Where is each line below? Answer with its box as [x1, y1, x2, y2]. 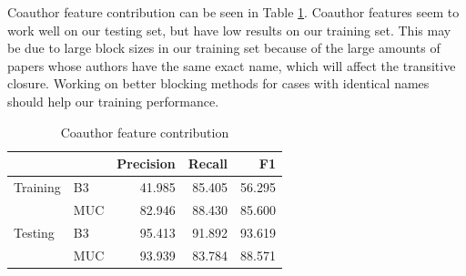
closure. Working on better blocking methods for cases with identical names [7, 74, 430, 93]
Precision [116, 154, 176, 173]
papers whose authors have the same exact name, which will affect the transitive [7, 56, 456, 75]
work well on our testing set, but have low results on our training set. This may [7, 20, 451, 39]
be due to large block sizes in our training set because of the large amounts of [7, 38, 441, 57]
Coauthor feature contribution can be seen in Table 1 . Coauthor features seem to [7, 3, 460, 21]
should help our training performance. [7, 91, 219, 110]
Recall [187, 154, 228, 173]
